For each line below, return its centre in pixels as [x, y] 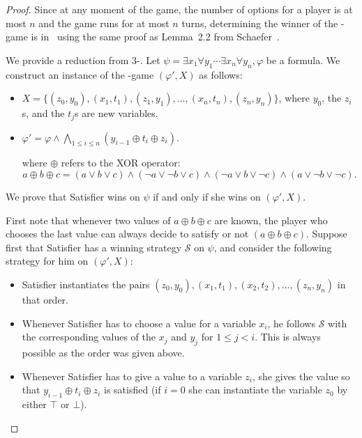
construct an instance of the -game [80, 74]
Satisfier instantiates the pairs [86, 284]
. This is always [288, 337]
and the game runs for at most [104, 23]
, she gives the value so [301, 376]
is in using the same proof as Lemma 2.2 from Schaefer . [155, 37]
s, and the [43, 113]
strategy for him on [47, 261]
